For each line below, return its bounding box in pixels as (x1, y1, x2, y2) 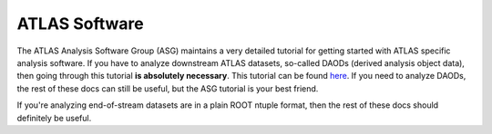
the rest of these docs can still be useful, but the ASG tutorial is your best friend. (16, 82, 319, 94)
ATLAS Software (16, 14, 145, 33)
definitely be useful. (16, 112, 92, 123)
